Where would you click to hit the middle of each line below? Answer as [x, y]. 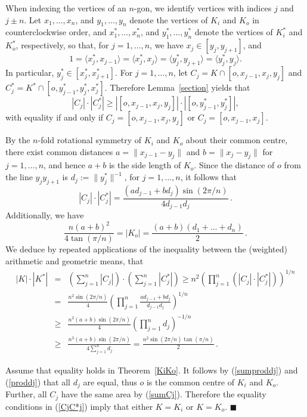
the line [19, 177]
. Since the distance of [234, 165]
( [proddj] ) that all [38, 382]
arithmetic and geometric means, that [75, 261]
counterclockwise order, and [56, 32]
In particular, [30, 72]
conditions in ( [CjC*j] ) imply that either [79, 406]
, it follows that [208, 177]
